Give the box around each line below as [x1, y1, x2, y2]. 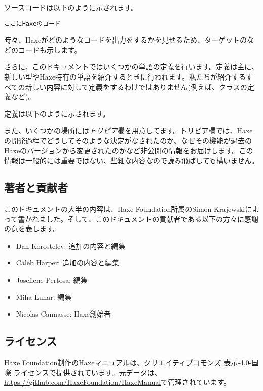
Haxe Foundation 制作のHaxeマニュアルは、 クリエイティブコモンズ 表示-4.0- [4, 357, 252, 367]
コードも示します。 [18, 44, 82, 55]
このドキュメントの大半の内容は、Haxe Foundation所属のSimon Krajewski [4, 203, 245, 214]
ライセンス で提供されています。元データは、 [13, 367, 162, 377]
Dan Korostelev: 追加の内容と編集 [16, 240, 126, 251]
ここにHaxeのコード [4, 20, 61, 27]
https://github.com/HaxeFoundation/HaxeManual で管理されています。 [4, 377, 231, 387]
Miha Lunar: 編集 [16, 291, 72, 302]
